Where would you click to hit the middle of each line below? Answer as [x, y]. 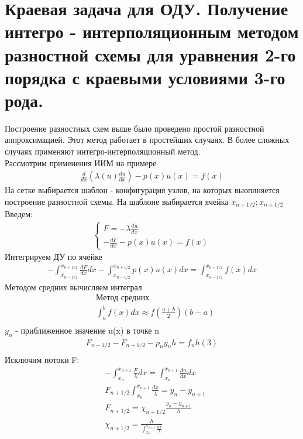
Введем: [19, 214]
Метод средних [123, 298]
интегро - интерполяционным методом [152, 31]
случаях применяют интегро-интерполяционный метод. [103, 151]
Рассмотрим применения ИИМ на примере [81, 162]
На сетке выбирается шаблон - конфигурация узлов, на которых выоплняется [142, 190]
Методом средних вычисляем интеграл [73, 287]
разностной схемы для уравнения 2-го [150, 54]
